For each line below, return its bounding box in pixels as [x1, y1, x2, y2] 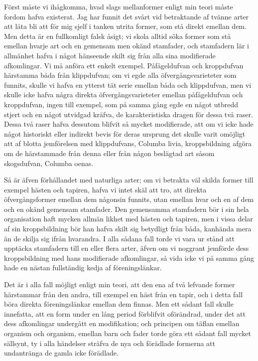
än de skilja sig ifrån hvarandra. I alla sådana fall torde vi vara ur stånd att [4, 233, 235, 243]
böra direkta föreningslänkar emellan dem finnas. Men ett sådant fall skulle [4, 299, 234, 309]
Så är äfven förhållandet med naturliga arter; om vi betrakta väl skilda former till [4, 175, 254, 185]
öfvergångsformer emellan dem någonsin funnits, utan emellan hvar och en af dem [4, 194, 254, 204]
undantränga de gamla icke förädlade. [4, 348, 119, 358]
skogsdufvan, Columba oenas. [4, 158, 94, 168]
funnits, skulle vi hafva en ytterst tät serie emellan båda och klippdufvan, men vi [4, 79, 252, 90]
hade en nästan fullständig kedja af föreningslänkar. [4, 262, 162, 273]
